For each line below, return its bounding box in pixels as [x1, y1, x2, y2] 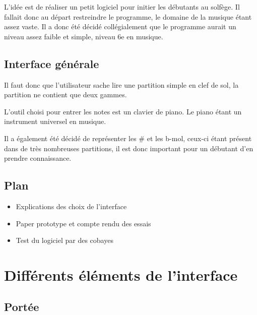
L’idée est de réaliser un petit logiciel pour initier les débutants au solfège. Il [4, 2, 240, 12]
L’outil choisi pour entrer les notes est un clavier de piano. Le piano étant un [4, 106, 242, 116]
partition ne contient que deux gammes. [4, 89, 127, 100]
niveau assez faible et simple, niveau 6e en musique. [4, 31, 163, 41]
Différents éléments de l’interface [4, 264, 238, 285]
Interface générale [4, 55, 99, 71]
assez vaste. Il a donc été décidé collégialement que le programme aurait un [4, 21, 236, 32]
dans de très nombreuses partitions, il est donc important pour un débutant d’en [4, 143, 253, 153]
